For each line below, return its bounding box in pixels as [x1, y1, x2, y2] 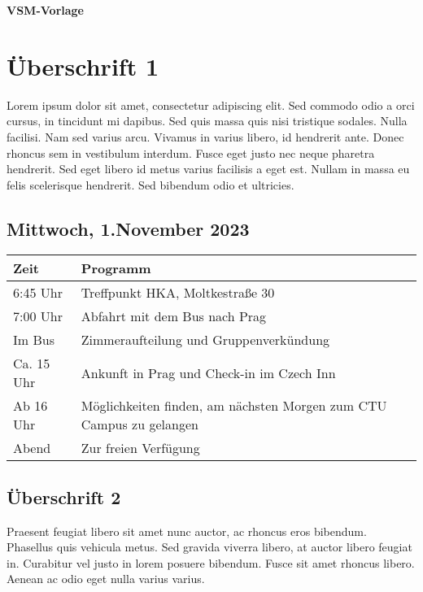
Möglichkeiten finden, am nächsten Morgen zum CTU [81, 396, 387, 416]
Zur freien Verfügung [81, 438, 200, 458]
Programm [81, 259, 151, 278]
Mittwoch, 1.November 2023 [7, 215, 250, 241]
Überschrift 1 [7, 49, 159, 82]
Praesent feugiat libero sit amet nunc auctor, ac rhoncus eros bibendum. [7, 522, 367, 539]
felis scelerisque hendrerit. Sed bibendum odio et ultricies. [7, 176, 294, 193]
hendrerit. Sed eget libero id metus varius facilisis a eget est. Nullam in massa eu [7, 160, 410, 177]
